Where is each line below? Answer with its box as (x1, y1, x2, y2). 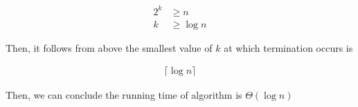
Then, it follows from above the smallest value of (6, 40, 213, 55)
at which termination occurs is (224, 40, 353, 55)
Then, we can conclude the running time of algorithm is (6, 88, 242, 102)
